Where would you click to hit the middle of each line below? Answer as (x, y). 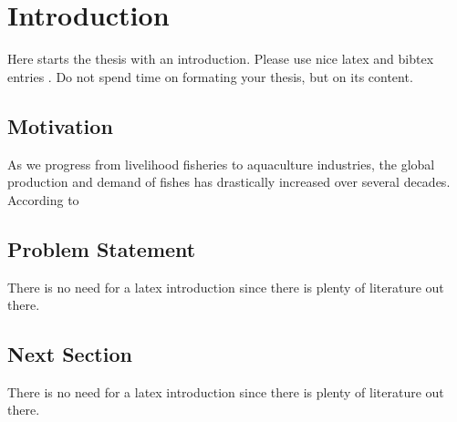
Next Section (70, 354)
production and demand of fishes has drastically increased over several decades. (229, 182)
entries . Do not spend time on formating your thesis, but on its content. (210, 76)
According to (43, 199)
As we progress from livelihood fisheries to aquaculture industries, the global (221, 164)
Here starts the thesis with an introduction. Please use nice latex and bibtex (221, 59)
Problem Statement (102, 248)
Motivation (60, 125)
